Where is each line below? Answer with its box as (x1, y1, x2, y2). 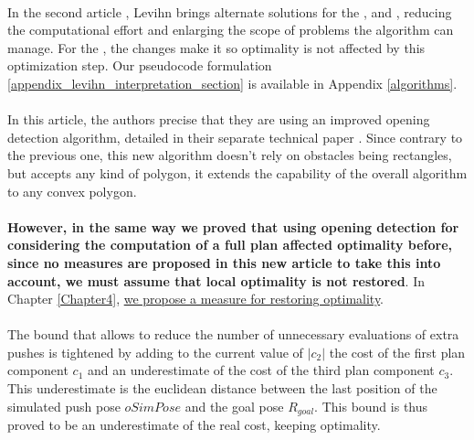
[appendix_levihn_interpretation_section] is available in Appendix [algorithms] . (7, 73, 458, 92)
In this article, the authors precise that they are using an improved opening (7, 110, 430, 129)
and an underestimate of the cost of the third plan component (87, 360, 435, 380)
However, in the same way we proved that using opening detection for (7, 217, 459, 236)
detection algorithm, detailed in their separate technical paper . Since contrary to (7, 127, 463, 146)
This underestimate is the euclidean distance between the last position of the (7, 379, 437, 398)
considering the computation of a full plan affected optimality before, (7, 235, 453, 254)
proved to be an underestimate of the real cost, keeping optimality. (7, 415, 381, 435)
